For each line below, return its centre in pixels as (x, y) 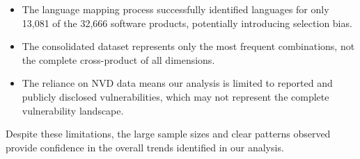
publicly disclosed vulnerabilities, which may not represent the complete (175, 96)
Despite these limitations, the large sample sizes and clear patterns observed (168, 134)
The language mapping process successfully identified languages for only (175, 9)
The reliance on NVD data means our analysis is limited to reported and (177, 83)
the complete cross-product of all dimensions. (118, 59)
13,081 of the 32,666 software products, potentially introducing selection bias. (187, 23)
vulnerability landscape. (73, 110)
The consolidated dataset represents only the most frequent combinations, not (188, 46)
